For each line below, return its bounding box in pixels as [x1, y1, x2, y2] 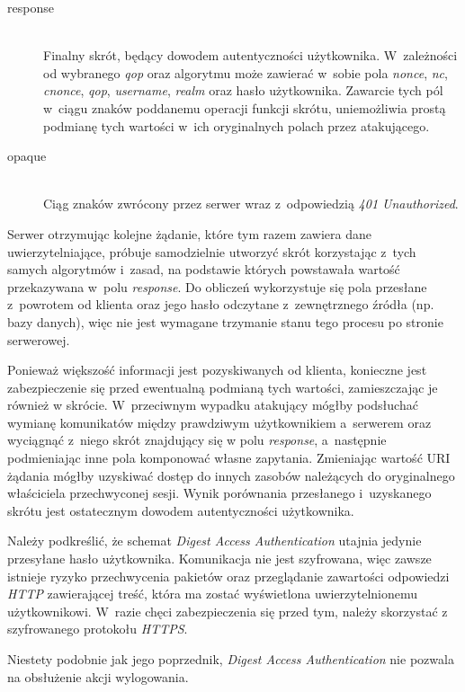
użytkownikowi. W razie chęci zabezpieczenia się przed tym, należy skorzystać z [7, 601, 448, 620]
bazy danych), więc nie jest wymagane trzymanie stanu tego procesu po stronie [7, 312, 443, 331]
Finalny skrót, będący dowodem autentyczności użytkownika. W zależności [43, 46, 458, 65]
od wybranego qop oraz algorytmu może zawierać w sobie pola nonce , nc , [43, 63, 448, 82]
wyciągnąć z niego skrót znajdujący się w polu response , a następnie [7, 430, 387, 449]
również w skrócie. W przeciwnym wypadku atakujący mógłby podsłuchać [7, 395, 418, 414]
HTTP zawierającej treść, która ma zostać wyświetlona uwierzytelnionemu [7, 584, 418, 603]
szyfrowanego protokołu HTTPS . [7, 619, 188, 638]
